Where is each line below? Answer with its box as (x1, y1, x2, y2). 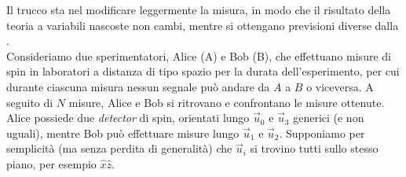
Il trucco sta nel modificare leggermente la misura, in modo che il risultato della (6, 2, 391, 17)
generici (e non (293, 109, 364, 126)
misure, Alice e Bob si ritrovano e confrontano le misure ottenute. (68, 94, 385, 110)
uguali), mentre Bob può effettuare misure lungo (6, 124, 240, 141)
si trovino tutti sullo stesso (250, 140, 379, 157)
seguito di (6, 94, 53, 110)
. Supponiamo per (279, 124, 365, 141)
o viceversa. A (306, 78, 374, 94)
